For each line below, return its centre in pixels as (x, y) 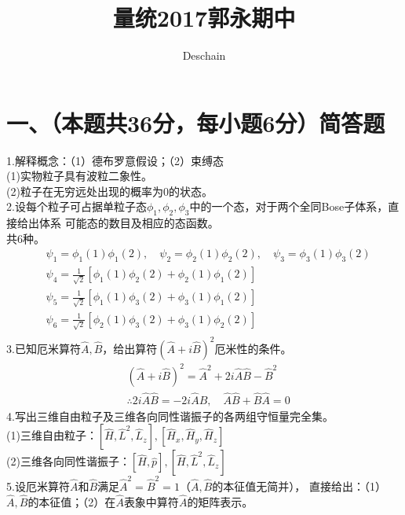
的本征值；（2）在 (72, 501)
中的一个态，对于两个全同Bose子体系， (289, 206)
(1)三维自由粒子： (52, 435)
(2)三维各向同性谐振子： (68, 461)
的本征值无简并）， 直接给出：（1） (299, 486)
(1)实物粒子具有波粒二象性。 (79, 176)
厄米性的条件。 (253, 348)
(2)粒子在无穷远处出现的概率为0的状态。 (109, 191)
